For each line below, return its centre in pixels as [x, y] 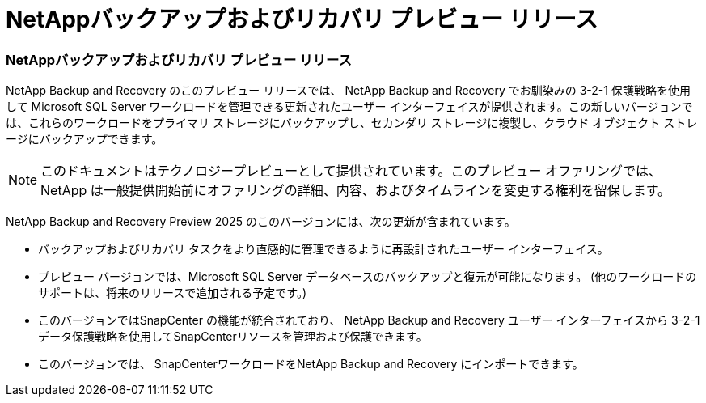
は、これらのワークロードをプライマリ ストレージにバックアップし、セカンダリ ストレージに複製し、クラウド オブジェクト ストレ [352, 123]
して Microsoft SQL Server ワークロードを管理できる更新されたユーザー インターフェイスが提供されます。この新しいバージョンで [349, 107]
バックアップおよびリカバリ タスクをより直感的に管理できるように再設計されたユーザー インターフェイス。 [323, 249]
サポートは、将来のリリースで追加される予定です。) [173, 293]
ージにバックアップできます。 [85, 139]
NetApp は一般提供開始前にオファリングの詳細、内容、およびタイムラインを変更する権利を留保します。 [356, 191]
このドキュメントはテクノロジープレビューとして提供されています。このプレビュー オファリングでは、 [351, 171]
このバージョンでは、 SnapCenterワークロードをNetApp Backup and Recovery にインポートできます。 [311, 364]
